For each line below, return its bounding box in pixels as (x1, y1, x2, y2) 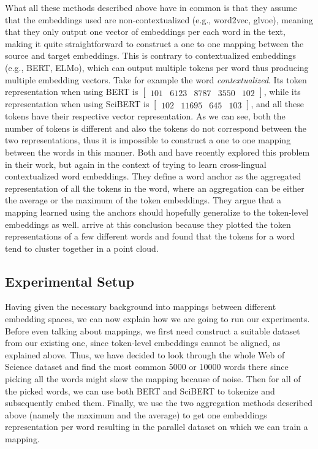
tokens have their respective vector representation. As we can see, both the (5, 110, 286, 123)
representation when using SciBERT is (5, 97, 150, 110)
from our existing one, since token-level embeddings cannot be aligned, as (5, 336, 281, 349)
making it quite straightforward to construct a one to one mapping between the (5, 37, 304, 50)
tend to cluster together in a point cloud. (5, 241, 159, 254)
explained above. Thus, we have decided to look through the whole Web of (5, 348, 285, 361)
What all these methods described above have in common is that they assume (5, 1, 297, 13)
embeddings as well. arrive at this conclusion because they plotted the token (5, 217, 291, 230)
